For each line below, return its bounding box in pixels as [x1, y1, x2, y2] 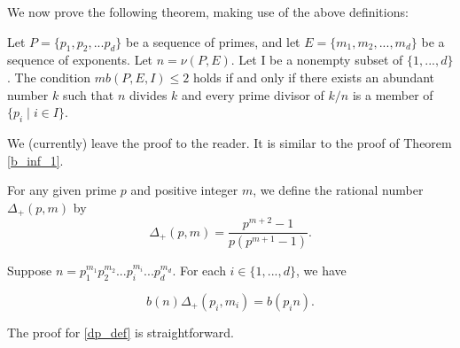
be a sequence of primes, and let [125, 32, 300, 50]
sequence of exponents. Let [7, 50, 153, 69]
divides [129, 85, 168, 104]
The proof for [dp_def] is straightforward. [7, 322, 234, 341]
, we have [296, 261, 347, 280]
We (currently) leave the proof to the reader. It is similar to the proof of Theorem [7, 133, 452, 151]
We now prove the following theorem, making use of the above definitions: [7, 3, 409, 20]
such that [62, 85, 114, 104]
